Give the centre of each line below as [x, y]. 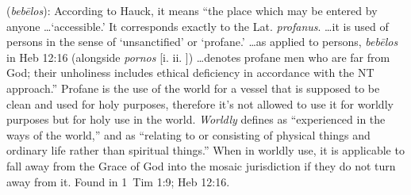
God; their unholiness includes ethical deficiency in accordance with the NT [190, 73]
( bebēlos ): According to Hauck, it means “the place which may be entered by [192, 10]
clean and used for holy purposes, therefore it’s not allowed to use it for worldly [200, 103]
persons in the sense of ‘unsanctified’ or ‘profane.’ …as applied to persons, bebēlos [202, 42]
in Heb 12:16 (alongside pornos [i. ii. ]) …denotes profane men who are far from [198, 57]
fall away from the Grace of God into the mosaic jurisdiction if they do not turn [201, 165]
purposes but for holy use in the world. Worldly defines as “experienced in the [196, 119]
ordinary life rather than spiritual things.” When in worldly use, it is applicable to [205, 150]
